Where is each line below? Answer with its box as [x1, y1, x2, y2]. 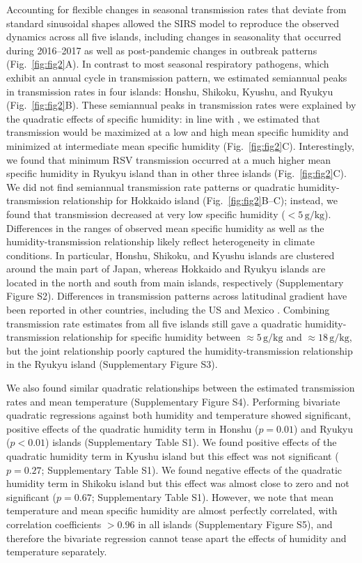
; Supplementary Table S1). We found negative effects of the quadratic [41, 462, 343, 477]
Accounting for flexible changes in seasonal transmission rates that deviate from [6, 2, 347, 16]
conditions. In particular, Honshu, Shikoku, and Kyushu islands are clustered [6, 247, 335, 262]
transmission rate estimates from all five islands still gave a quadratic [6, 316, 302, 330]
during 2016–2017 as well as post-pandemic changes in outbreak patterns [6, 43, 317, 57]
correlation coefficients [6, 516, 102, 531]
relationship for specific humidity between [63, 330, 241, 344]
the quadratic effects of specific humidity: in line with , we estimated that [6, 111, 320, 125]
